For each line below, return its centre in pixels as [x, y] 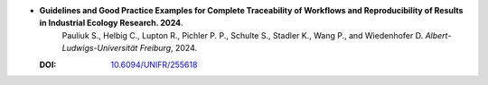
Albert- [438, 35]
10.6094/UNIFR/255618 [154, 64]
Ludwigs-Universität [100, 48]
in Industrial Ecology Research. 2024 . [112, 23]
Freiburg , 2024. [169, 48]
